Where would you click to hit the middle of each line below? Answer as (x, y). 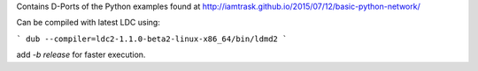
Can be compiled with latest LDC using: (89, 23)
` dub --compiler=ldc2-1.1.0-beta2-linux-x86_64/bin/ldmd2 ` (152, 39)
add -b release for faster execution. (81, 55)
